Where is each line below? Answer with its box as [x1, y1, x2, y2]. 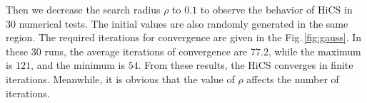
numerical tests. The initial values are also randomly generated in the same [19, 16, 348, 31]
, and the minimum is [31, 58, 125, 72]
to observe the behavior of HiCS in [200, 2, 353, 16]
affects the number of [246, 71, 339, 86]
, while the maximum [268, 43, 361, 58]
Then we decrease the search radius [6, 2, 161, 16]
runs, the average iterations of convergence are [44, 43, 248, 58]
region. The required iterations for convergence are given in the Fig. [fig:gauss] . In [6, 30, 362, 45]
